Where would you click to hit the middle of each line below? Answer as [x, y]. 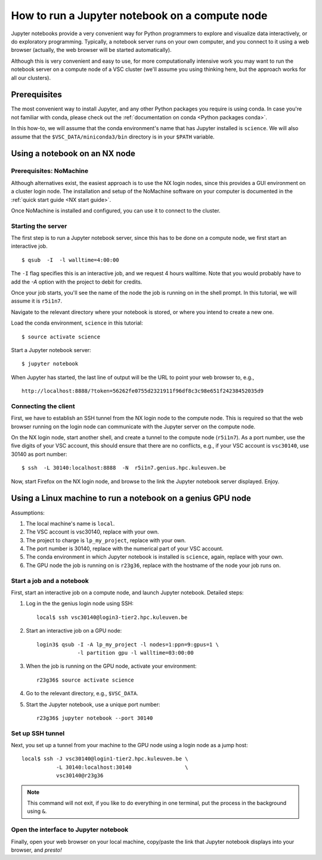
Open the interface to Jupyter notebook [70, 830]
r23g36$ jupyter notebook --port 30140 [95, 718]
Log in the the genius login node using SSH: [80, 603]
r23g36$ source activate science [85, 680]
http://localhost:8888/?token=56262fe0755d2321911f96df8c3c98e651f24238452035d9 [143, 391]
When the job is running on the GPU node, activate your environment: [111, 666]
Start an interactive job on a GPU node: [74, 631]
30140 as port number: [39, 454]
